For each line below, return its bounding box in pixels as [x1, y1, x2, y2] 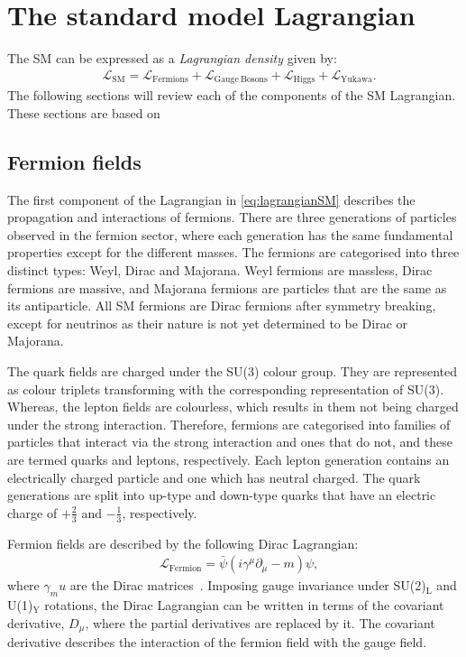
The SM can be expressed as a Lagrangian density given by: [7, 49, 337, 68]
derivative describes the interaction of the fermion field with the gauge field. [7, 632, 427, 651]
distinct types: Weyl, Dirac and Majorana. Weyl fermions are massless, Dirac [7, 260, 433, 279]
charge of [7, 503, 58, 522]
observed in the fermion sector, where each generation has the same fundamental [7, 225, 453, 244]
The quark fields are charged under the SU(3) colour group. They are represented [7, 361, 458, 380]
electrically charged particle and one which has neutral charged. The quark [7, 467, 421, 486]
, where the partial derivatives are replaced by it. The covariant [85, 613, 435, 632]
